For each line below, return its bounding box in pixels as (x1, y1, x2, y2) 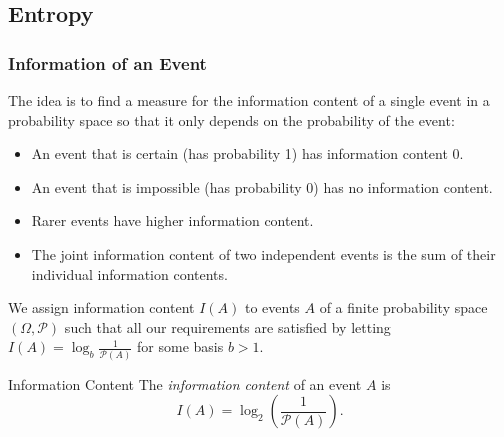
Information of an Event (8, 50, 207, 75)
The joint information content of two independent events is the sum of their (31, 243, 496, 264)
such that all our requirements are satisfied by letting (64, 316, 391, 337)
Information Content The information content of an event (8, 373, 362, 394)
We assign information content (8, 297, 195, 318)
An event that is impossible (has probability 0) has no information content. (31, 176, 493, 197)
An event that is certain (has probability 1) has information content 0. (31, 143, 464, 164)
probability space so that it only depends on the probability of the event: (8, 109, 455, 130)
